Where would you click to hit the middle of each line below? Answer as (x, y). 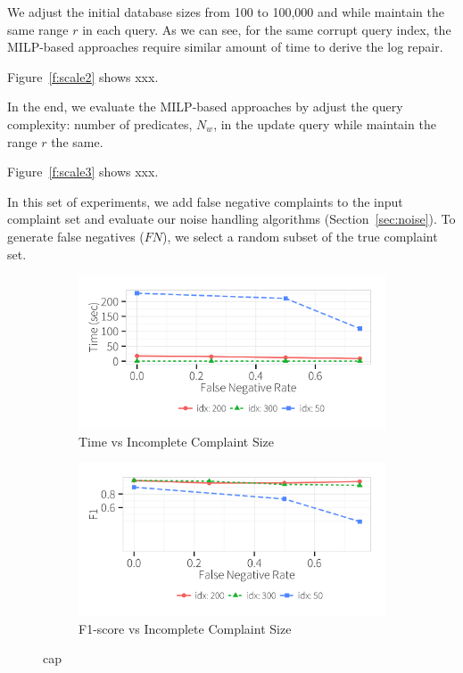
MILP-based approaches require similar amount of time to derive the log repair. (225, 47)
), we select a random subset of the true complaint (300, 236)
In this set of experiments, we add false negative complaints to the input (205, 201)
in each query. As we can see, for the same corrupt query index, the (267, 29)
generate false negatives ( (76, 236)
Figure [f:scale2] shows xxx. (83, 76)
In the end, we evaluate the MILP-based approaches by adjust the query (205, 107)
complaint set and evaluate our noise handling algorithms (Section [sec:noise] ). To (231, 219)
